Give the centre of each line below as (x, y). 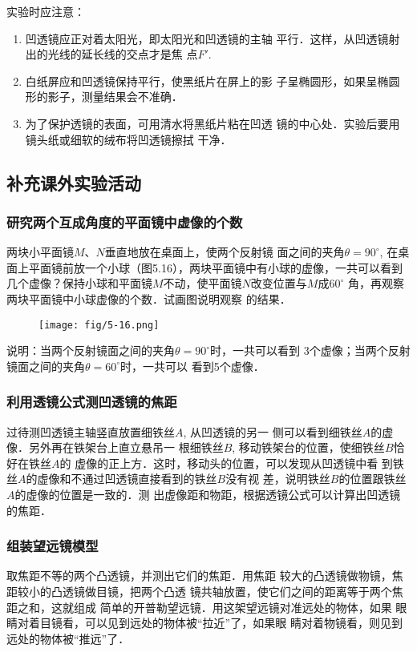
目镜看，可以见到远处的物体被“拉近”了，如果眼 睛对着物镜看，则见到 (221, 623)
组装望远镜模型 (53, 546)
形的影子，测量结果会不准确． (104, 97)
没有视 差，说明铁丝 (278, 479)
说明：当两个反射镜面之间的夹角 (91, 350)
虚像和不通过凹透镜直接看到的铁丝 (127, 479)
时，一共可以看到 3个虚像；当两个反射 (310, 350)
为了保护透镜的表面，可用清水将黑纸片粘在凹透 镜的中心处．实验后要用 (213, 123)
